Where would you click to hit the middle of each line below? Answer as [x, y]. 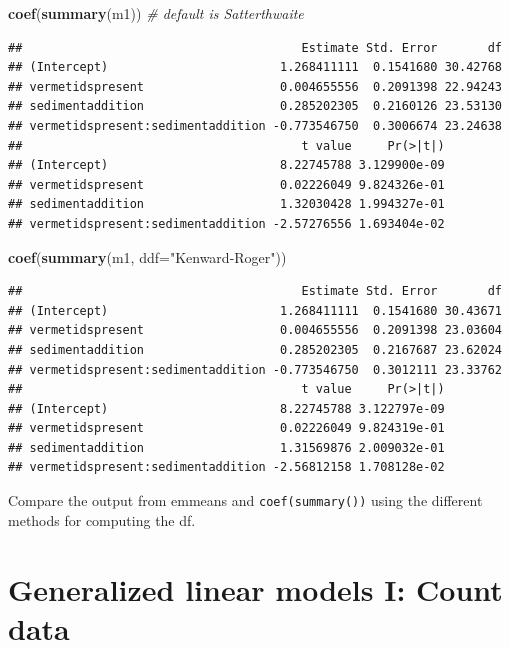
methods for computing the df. [102, 519]
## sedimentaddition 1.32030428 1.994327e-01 [226, 204]
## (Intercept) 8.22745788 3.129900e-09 [226, 165]
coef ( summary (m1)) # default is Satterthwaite [156, 13]
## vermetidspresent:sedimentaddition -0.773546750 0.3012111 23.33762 [255, 369]
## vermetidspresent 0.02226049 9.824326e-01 [226, 184]
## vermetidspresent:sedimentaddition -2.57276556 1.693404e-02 [226, 223]
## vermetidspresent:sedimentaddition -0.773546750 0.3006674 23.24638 [255, 125]
